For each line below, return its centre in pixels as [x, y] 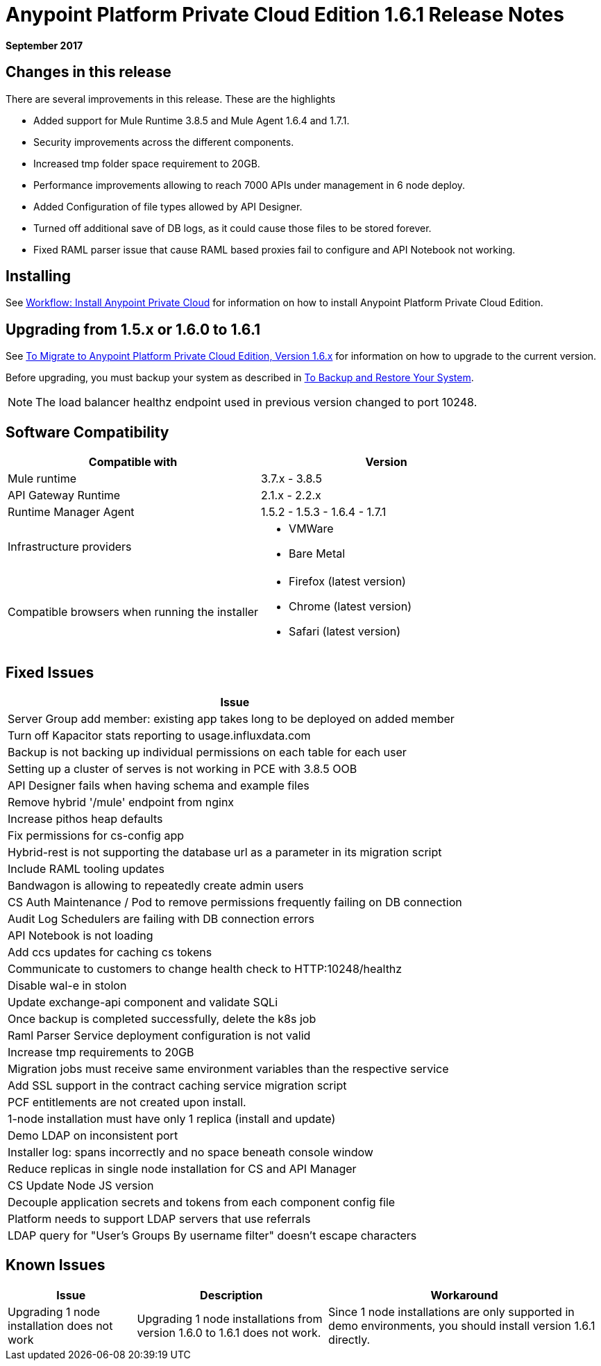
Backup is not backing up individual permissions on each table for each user [207, 752]
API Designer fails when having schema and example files [159, 785]
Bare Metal [317, 554]
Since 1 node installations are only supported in [451, 1311]
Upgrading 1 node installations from [230, 1318]
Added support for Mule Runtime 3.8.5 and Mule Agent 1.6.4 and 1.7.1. [192, 120]
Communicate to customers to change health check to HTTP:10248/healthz [205, 968]
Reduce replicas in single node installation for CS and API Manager [182, 1168]
